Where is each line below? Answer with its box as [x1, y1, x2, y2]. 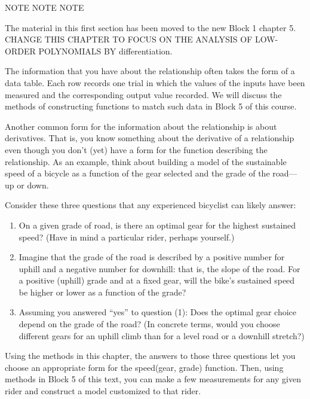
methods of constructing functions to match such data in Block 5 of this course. [5, 100, 297, 112]
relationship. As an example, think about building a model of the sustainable [5, 155, 287, 167]
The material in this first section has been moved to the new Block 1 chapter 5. [5, 21, 296, 33]
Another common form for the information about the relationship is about [5, 120, 277, 132]
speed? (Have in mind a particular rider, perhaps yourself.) [19, 230, 235, 243]
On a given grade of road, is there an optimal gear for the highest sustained [19, 218, 296, 231]
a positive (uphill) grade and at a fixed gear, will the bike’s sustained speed [19, 274, 295, 287]
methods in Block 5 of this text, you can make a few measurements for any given [5, 373, 301, 385]
